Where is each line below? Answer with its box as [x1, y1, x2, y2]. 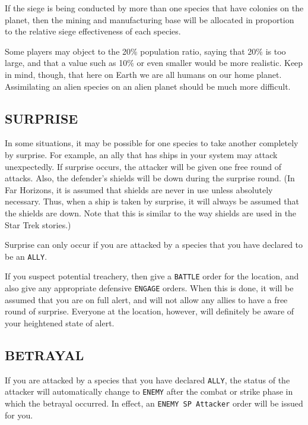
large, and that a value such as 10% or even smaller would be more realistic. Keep [5, 56, 303, 69]
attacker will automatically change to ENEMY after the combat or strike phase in [5, 385, 293, 398]
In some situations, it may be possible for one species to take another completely [5, 137, 299, 149]
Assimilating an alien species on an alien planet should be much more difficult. [5, 80, 291, 92]
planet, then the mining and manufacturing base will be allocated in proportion [5, 13, 294, 26]
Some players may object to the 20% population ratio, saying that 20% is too [5, 45, 286, 57]
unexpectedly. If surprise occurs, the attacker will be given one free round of [5, 160, 281, 172]
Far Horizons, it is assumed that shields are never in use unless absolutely [5, 183, 273, 196]
